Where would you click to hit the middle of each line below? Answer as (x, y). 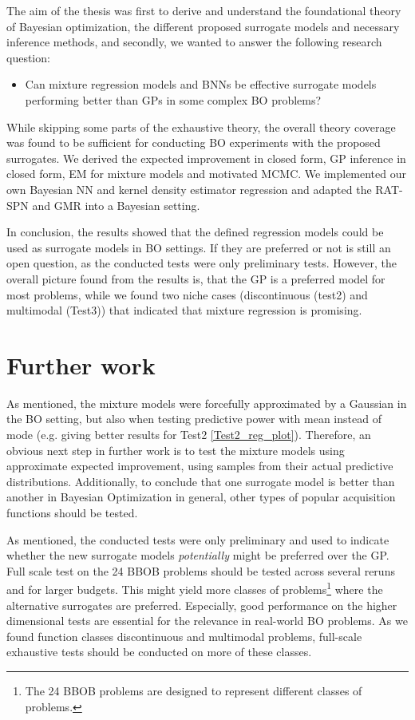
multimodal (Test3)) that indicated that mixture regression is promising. (184, 310)
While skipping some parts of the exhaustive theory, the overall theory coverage (201, 127)
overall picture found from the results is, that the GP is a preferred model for (196, 278)
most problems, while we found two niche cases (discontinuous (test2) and (187, 294)
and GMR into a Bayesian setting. (116, 205)
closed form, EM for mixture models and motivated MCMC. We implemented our (207, 174)
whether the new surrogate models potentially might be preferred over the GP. (198, 555)
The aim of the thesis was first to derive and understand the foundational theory (204, 10)
